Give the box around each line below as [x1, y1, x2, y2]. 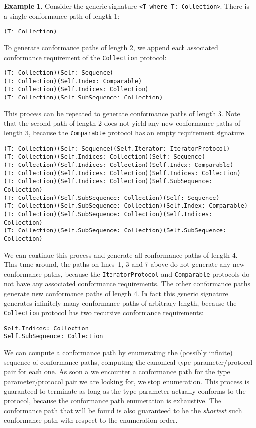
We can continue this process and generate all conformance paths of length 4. [4, 249, 238, 260]
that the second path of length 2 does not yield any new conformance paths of [4, 118, 240, 128]
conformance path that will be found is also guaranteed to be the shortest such [4, 405, 242, 415]
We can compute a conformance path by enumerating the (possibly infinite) [4, 347, 233, 358]
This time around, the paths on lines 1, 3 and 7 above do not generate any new [4, 259, 245, 269]
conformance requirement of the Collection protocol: [4, 52, 167, 62]
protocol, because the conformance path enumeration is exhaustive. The [4, 395, 221, 406]
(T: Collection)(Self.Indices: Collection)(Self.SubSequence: [4, 178, 213, 185]
